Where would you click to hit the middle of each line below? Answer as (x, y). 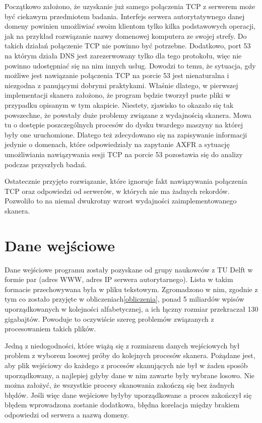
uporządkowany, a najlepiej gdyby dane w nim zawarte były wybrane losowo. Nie (130, 375)
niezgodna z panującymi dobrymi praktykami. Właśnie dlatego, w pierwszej (121, 85)
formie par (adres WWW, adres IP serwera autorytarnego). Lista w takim (119, 279)
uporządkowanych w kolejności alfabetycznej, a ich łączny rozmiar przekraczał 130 (132, 308)
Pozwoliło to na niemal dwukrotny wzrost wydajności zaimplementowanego (121, 201)
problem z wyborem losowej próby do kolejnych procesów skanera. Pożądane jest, (130, 355)
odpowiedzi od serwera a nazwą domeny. (67, 414)
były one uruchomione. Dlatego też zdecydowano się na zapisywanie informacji (126, 134)
